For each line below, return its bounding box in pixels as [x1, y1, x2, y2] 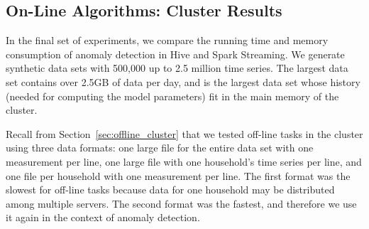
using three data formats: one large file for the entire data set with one [6, 140, 314, 155]
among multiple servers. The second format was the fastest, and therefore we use [6, 196, 357, 211]
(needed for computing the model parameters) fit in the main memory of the [6, 88, 339, 103]
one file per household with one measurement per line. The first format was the [6, 168, 351, 183]
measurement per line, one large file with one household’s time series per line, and [6, 154, 362, 169]
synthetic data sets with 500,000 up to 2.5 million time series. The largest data [6, 60, 348, 75]
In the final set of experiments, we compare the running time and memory [6, 33, 329, 48]
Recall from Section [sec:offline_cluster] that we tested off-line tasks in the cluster [6, 126, 363, 141]
